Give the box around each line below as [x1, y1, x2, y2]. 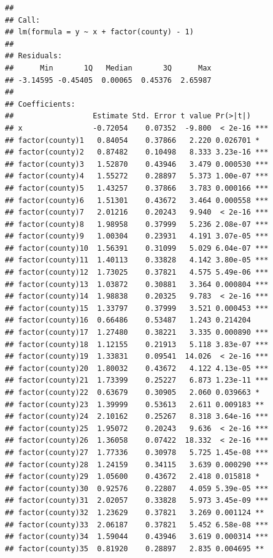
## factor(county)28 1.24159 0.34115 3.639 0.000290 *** [5, 460, 269, 469]
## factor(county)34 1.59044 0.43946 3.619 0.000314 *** [5, 532, 269, 541]
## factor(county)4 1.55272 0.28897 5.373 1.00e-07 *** [5, 172, 269, 181]
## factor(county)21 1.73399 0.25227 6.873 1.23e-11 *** [5, 376, 269, 385]
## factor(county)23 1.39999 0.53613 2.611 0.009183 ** [5, 400, 264, 409]
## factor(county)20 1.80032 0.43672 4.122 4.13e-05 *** [5, 364, 269, 373]
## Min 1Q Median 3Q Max [5, 63, 212, 72]
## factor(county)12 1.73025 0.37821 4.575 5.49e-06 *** [5, 268, 269, 277]
